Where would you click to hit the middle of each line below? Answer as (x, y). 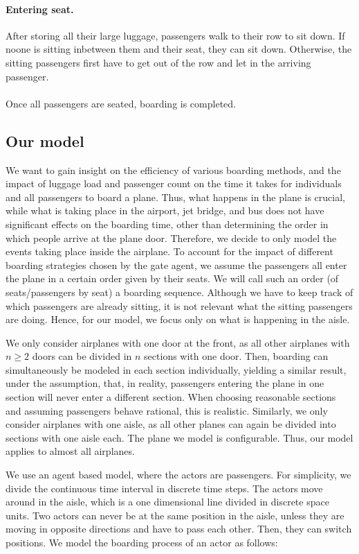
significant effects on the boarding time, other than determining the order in (167, 224)
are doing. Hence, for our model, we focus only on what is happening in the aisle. (178, 319)
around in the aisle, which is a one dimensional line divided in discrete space (167, 502)
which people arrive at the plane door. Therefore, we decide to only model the (171, 237)
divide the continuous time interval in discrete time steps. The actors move (164, 488)
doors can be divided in (82, 356)
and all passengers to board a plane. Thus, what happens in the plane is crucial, (175, 197)
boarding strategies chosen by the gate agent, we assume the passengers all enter (176, 265)
